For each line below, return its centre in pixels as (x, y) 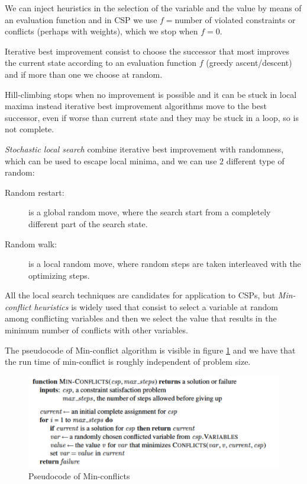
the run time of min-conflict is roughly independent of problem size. (128, 362)
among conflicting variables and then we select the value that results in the (141, 318)
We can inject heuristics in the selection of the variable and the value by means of (153, 8)
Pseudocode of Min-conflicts (79, 476)
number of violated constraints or (235, 19)
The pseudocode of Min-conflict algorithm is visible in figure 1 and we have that (150, 350)
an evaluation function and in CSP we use (81, 19)
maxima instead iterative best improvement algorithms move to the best (136, 106)
